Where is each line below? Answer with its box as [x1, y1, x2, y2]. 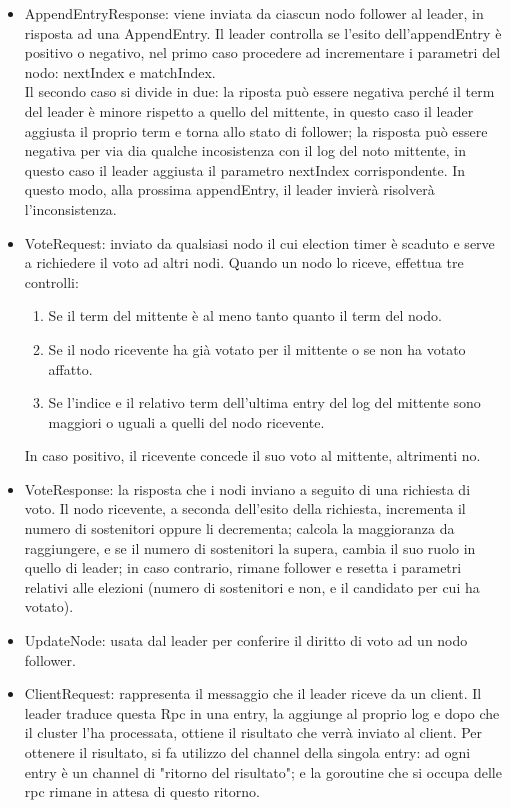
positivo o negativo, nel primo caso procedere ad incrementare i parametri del [24, 42, 501, 63]
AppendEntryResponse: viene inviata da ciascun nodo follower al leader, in [24, 3, 484, 23]
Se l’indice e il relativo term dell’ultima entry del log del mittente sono [48, 392, 481, 413]
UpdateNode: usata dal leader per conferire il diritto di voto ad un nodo [24, 630, 468, 651]
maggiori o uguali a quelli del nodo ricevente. [48, 411, 325, 432]
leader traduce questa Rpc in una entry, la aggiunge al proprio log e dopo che [24, 702, 500, 723]
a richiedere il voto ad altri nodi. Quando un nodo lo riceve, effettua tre [24, 252, 464, 273]
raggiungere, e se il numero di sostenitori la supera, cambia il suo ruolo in [24, 537, 476, 558]
